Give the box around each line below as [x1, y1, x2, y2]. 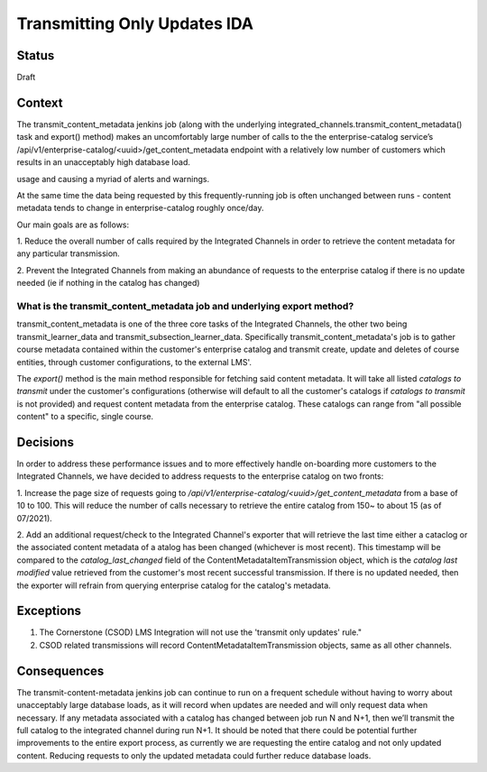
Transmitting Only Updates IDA [16, 14, 254, 33]
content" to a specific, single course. [16, 411, 153, 422]
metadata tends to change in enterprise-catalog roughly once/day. [16, 203, 264, 214]
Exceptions [16, 603, 81, 619]
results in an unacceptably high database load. [16, 157, 191, 168]
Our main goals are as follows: [16, 219, 130, 230]
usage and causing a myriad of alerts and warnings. [16, 173, 210, 184]
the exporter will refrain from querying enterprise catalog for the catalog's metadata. [16, 580, 331, 591]
